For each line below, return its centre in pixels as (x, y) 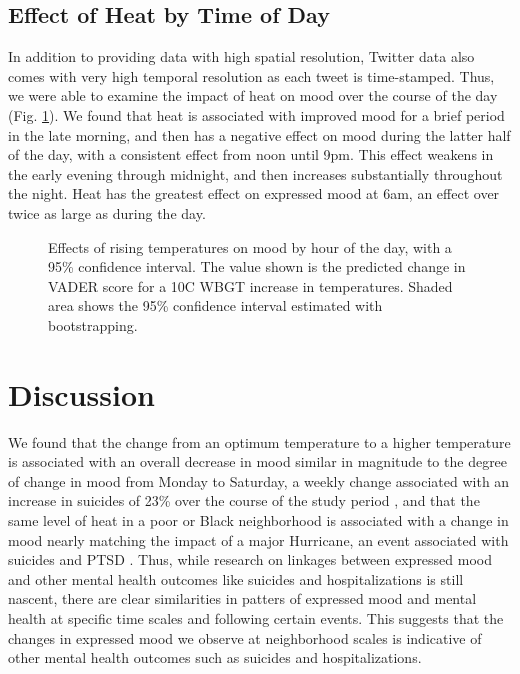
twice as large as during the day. (107, 212)
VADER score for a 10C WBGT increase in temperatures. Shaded (250, 285)
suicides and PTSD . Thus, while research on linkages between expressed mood (250, 559)
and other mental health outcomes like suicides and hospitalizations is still (236, 578)
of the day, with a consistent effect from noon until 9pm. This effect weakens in (251, 154)
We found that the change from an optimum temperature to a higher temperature (259, 441)
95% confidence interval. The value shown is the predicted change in (257, 266)
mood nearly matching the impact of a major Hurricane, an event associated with (258, 539)
